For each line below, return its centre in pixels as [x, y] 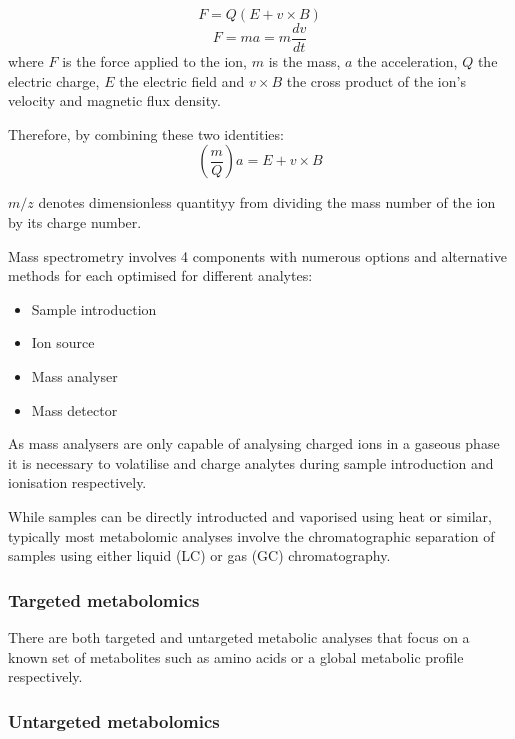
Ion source [63, 342]
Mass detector [74, 409]
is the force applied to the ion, [155, 61]
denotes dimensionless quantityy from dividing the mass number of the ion [267, 202]
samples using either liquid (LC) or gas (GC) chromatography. [199, 555]
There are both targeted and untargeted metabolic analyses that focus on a [239, 636]
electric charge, [54, 80]
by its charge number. [75, 222]
